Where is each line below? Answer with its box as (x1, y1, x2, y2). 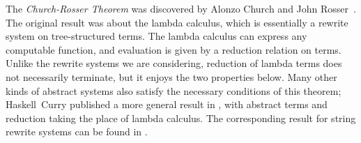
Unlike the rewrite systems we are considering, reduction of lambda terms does (6, 56, 342, 70)
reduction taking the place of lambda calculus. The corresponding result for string (6, 110, 356, 125)
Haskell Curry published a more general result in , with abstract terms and (6, 97, 328, 112)
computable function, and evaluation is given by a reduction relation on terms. (6, 42, 341, 57)
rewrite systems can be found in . (6, 124, 148, 139)
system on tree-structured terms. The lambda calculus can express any (6, 29, 307, 43)
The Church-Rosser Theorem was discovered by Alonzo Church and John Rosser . (6, 1, 356, 15)
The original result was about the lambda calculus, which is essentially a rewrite (6, 15, 348, 29)
